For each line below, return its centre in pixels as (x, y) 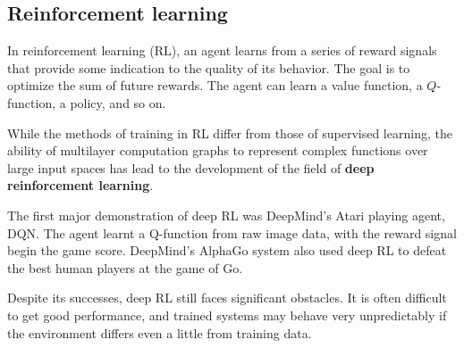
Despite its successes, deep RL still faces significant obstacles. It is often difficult (227, 298)
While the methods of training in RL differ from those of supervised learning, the (230, 133)
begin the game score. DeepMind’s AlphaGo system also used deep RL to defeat (227, 250)
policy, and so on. (118, 102)
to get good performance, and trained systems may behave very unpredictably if (227, 315)
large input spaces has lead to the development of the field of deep (191, 167)
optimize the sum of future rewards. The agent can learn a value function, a (215, 85)
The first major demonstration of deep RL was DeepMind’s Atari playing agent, (226, 215)
